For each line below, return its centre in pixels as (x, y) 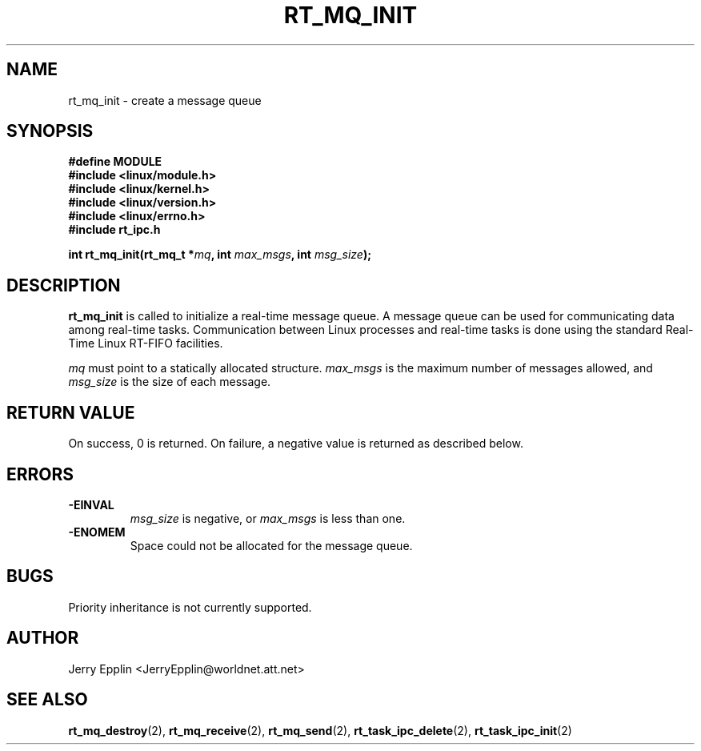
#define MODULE (115, 162)
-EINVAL (91, 504)
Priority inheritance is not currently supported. (190, 607)
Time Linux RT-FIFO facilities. (146, 343)
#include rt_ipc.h (114, 230)
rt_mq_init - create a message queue (165, 100)
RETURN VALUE (71, 412)
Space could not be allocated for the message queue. (271, 545)
